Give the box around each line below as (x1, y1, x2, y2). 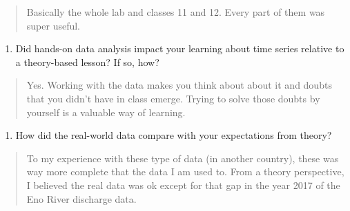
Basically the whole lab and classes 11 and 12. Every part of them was (26, 5, 325, 19)
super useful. (26, 18, 81, 32)
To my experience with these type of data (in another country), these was (26, 151, 339, 165)
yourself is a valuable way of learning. (26, 104, 186, 119)
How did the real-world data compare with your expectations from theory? (15, 128, 332, 142)
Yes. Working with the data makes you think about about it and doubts (26, 78, 332, 92)
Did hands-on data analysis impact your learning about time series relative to (15, 41, 344, 56)
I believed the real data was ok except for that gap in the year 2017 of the (26, 177, 340, 192)
